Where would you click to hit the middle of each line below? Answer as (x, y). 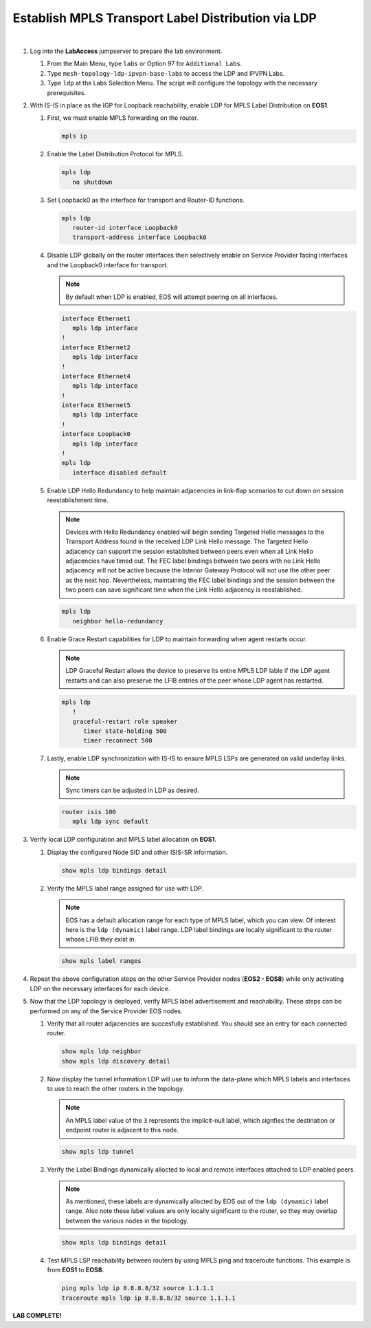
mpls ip (74, 136)
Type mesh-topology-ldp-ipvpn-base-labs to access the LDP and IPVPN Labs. (166, 73)
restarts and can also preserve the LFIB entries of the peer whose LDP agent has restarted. (194, 680)
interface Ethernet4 (96, 376)
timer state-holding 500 (125, 731)
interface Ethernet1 (96, 318)
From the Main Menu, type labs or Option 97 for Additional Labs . (145, 64)
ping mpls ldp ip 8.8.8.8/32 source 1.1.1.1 (138, 1288)
